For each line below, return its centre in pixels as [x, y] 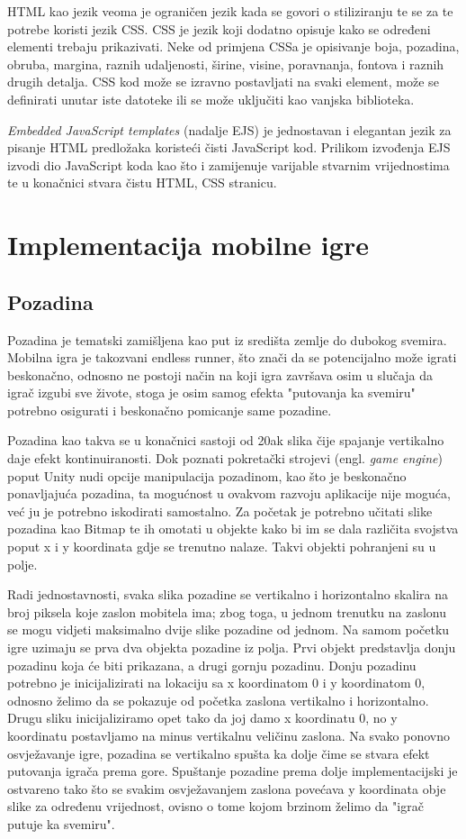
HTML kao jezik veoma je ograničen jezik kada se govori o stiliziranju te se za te [230, 11]
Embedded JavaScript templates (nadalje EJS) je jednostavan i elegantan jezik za [229, 129]
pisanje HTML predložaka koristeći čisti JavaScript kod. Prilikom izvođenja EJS [229, 147]
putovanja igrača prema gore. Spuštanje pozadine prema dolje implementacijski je [233, 771]
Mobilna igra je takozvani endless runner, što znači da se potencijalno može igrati [232, 357]
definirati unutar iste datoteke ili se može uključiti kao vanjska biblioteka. [211, 99]
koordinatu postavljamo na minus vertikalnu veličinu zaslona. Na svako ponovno [229, 735]
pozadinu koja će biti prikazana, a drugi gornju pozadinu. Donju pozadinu [212, 665]
